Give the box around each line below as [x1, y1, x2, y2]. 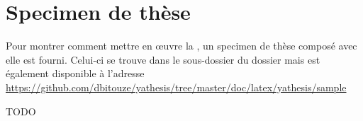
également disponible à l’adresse [6, 66, 145, 81]
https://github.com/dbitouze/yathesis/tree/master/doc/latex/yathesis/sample [6, 79, 347, 94]
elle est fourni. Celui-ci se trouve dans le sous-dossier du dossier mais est [6, 52, 320, 67]
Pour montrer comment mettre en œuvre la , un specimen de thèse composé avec [6, 38, 357, 53]
